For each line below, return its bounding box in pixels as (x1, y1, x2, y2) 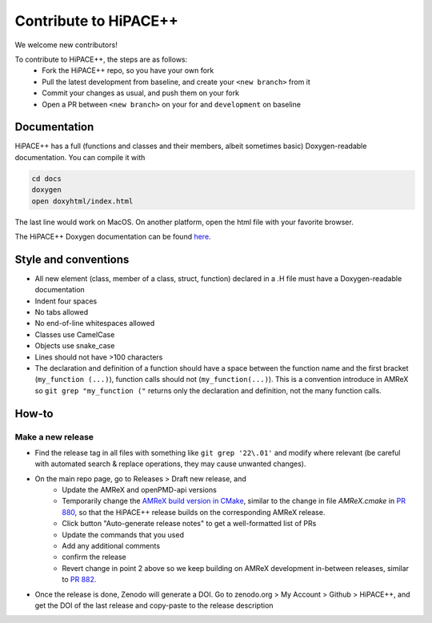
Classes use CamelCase (34, 329, 115, 340)
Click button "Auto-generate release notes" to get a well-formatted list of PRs (62, 519, 317, 529)
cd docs (31, 174, 62, 183)
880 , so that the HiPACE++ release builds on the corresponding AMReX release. (62, 507, 326, 516)
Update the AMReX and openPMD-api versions (62, 485, 218, 495)
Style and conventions (14, 252, 130, 266)
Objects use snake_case (34, 341, 115, 351)
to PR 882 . (62, 575, 97, 585)
